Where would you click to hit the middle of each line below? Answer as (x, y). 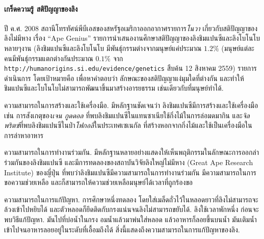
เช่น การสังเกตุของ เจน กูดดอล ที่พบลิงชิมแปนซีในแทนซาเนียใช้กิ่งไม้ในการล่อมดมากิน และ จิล (127, 115)
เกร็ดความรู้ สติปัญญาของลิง (41, 8)
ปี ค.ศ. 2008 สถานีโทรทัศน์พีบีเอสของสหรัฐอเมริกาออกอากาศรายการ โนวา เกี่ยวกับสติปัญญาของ (131, 28)
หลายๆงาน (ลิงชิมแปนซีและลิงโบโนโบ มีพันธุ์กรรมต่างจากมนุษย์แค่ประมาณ (103, 48)
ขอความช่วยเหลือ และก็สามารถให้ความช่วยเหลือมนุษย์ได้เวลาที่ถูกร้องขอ (99, 182)
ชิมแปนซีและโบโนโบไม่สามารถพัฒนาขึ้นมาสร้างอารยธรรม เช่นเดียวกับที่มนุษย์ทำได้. (114, 88)
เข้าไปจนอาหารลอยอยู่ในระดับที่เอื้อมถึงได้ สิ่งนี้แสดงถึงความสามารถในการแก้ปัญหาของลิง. (122, 229)
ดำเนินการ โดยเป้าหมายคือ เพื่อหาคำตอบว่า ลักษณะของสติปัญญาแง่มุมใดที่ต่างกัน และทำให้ (124, 78)
